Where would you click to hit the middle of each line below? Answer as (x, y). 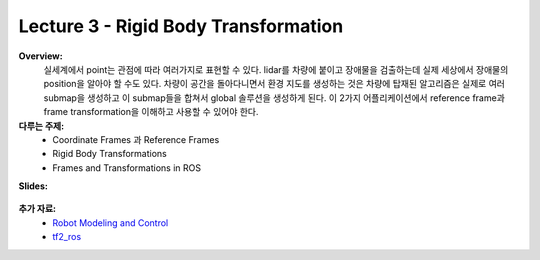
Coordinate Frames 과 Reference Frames (136, 139)
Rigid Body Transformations (109, 154)
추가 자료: (37, 209)
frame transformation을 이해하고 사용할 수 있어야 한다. (151, 112)
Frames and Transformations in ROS (127, 167)
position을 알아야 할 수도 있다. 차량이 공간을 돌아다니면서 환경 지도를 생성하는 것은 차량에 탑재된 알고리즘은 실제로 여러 (274, 84)
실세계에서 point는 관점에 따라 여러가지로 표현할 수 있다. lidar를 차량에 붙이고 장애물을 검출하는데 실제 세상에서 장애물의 (276, 69)
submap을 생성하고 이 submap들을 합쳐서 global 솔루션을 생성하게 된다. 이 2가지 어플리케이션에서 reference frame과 (274, 97)
